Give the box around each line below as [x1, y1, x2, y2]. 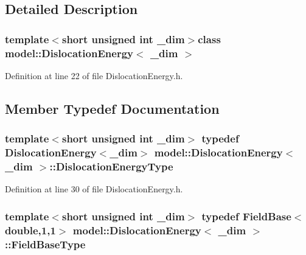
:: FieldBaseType [5, 236, 86, 251]
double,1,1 [5, 222, 56, 237]
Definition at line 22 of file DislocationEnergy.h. [5, 69, 183, 82]
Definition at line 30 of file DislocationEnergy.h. [5, 183, 183, 195]
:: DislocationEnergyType [49, 159, 173, 174]
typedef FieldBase [201, 208, 291, 223]
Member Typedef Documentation [5, 99, 220, 117]
